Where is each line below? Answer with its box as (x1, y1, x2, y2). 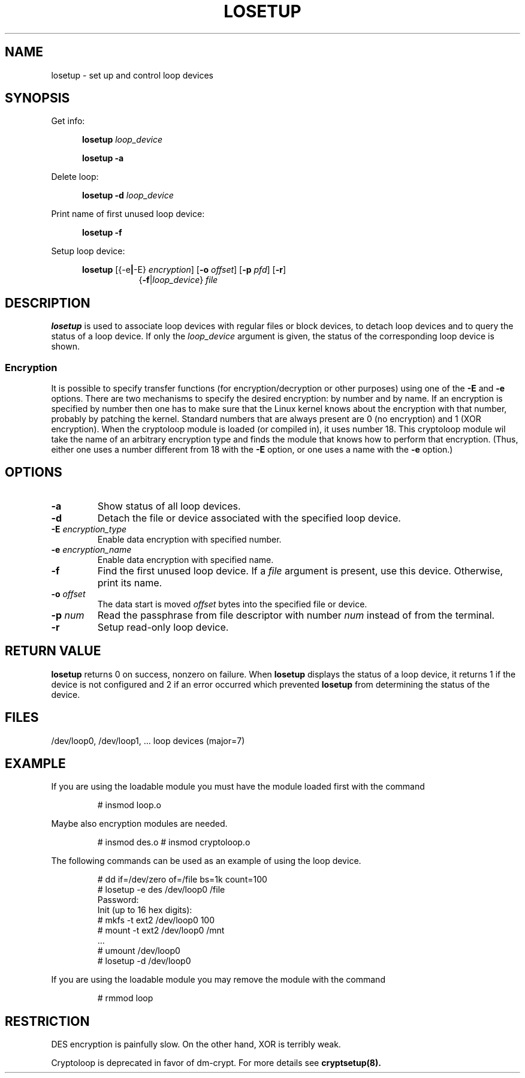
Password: (97, 895, 139, 905)
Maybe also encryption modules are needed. (51, 818, 228, 829)
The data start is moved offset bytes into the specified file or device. (97, 598, 367, 609)
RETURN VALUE (5, 643, 101, 659)
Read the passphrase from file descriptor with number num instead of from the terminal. (97, 609, 495, 621)
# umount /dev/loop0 (97, 945, 180, 956)
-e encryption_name (51, 544, 132, 555)
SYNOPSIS (5, 91, 70, 106)
